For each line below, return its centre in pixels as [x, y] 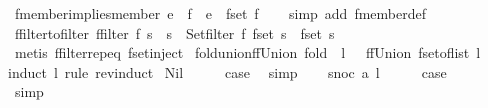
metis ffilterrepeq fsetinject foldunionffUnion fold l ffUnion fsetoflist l [247, 52]
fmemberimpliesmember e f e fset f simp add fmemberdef [220, 13]
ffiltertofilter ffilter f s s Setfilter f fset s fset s [174, 32]
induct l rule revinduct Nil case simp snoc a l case [227, 71]
